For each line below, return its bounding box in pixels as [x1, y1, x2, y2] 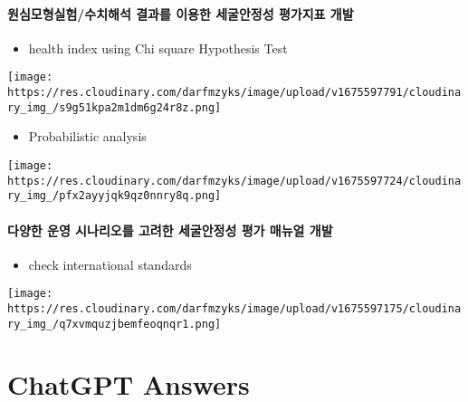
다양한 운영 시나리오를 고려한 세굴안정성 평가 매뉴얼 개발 [7, 220, 333, 239]
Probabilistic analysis [28, 127, 147, 146]
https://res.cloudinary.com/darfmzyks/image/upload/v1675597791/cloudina [7, 86, 462, 100]
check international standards [28, 254, 192, 273]
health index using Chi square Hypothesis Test [28, 38, 288, 57]
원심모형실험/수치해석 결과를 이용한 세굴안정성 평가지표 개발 [7, 4, 354, 23]
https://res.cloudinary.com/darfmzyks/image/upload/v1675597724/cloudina [7, 174, 462, 187]
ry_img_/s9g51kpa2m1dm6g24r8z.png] [7, 100, 222, 114]
